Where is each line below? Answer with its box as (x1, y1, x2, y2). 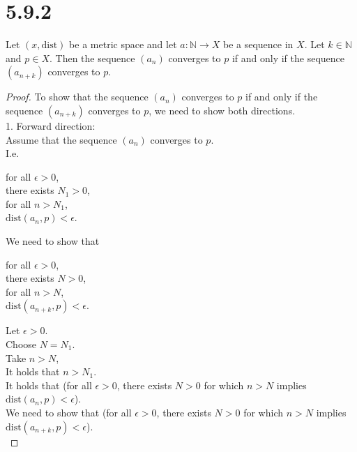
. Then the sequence (49, 50, 135, 65)
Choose (6, 337, 37, 352)
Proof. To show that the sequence (6, 89, 149, 104)
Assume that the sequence (6, 132, 117, 146)
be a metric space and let (69, 37, 177, 52)
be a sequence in (222, 37, 294, 52)
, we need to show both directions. (149, 103, 296, 117)
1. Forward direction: (6, 118, 96, 133)
